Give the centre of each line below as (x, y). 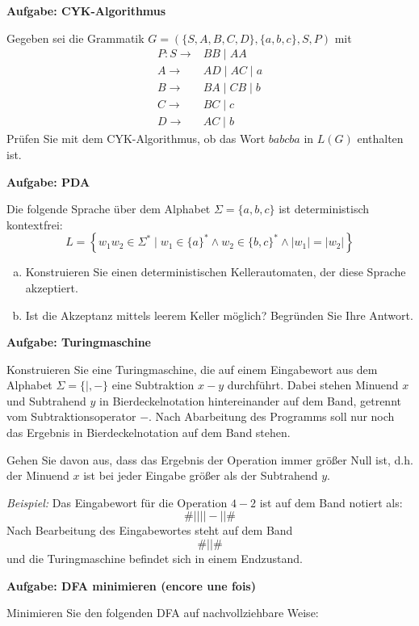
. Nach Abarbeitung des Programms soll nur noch (272, 416)
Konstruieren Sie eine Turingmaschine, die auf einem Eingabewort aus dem (192, 369)
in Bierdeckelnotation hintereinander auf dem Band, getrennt (250, 400)
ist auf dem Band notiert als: (331, 502)
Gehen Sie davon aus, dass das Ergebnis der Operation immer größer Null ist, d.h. (210, 459)
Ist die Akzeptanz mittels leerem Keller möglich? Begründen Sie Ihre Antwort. (219, 315)
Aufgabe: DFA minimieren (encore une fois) (131, 585)
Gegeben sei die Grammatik (75, 38)
